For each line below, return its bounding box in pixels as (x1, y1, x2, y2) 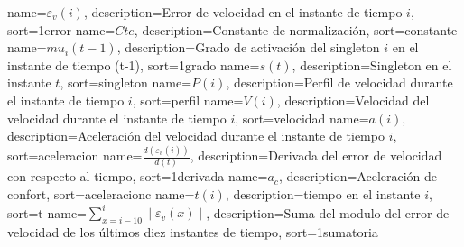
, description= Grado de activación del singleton (116, 38, 380, 57)
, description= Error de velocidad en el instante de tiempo (83, 3, 403, 21)
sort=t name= (7, 203, 88, 222)
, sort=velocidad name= (235, 108, 369, 127)
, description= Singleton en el (292, 55, 452, 74)
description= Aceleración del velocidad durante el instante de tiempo (7, 126, 385, 145)
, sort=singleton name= (60, 73, 192, 92)
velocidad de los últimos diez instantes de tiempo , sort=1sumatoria (7, 222, 378, 241)
